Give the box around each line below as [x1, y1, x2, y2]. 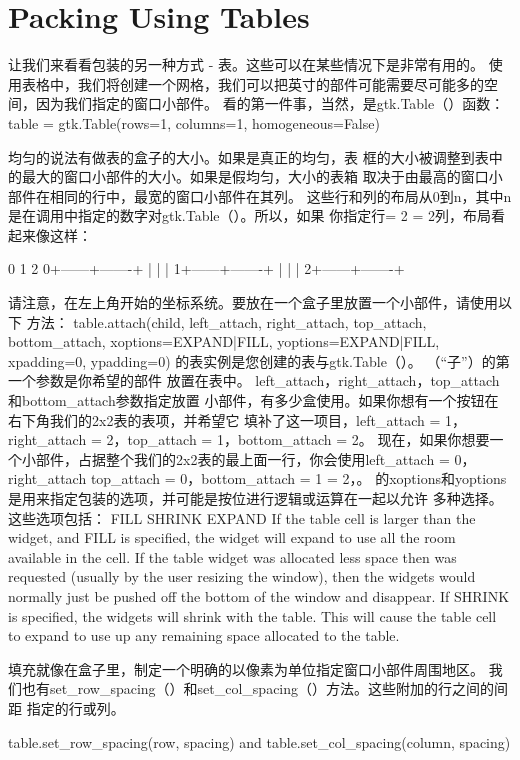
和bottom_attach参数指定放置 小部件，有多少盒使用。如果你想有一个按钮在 [8, 390, 499, 411]
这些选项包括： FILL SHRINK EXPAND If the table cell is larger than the [8, 507, 476, 528]
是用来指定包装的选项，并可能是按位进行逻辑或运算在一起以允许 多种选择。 [8, 488, 503, 508]
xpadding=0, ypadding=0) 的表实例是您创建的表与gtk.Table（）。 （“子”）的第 [8, 350, 510, 371]
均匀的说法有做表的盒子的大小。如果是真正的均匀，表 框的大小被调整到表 [8, 146, 489, 167]
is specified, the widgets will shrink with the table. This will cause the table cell [8, 605, 497, 626]
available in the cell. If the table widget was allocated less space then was [8, 546, 457, 567]
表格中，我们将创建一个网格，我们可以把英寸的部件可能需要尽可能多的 [21, 73, 484, 94]
